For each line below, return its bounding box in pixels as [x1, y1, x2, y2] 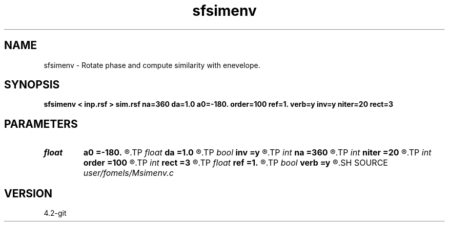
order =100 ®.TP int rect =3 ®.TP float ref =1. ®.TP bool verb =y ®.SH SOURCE [83, 157, 388, 168]
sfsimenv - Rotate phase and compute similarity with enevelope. [44, 60, 260, 70]
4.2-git [44, 209, 67, 218]
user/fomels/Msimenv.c [83, 168, 174, 178]
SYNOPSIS [4, 78, 60, 92]
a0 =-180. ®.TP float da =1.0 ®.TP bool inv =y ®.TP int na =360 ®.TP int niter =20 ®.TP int [83, 147, 432, 158]
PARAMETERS [4, 117, 78, 130]
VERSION [4, 187, 53, 200]
